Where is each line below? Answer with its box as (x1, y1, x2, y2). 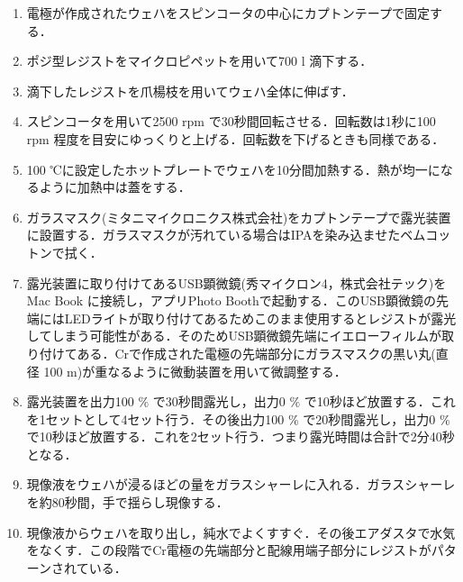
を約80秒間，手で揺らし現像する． (26, 493, 229, 512)
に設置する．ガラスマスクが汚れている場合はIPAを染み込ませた (26, 225, 401, 244)
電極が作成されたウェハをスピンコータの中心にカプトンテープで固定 (26, 4, 430, 22)
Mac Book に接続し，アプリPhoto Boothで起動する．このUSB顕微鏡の (26, 291, 437, 310)
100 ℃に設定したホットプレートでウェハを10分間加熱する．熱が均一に (26, 159, 440, 178)
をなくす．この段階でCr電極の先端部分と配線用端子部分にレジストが (26, 541, 431, 559)
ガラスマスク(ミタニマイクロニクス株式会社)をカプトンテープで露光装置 (26, 207, 451, 226)
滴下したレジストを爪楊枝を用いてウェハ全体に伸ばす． (26, 81, 354, 100)
